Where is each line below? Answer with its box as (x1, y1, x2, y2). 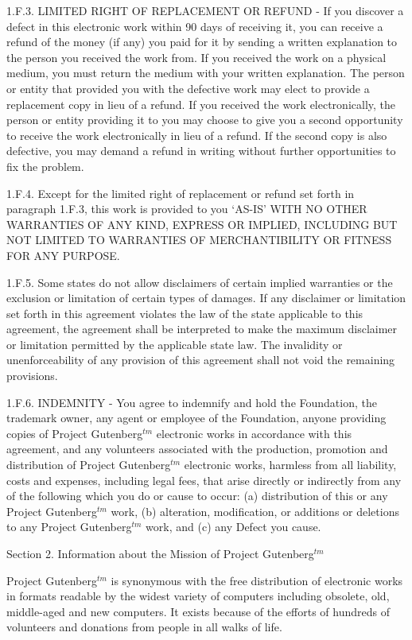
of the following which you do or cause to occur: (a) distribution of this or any (6, 487, 388, 504)
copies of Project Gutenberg (6, 425, 143, 441)
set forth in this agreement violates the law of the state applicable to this (6, 304, 363, 321)
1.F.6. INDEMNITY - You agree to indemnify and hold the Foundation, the (6, 394, 377, 410)
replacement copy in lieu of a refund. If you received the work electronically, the (6, 95, 396, 112)
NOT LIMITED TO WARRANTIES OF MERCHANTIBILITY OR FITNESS (6, 231, 392, 248)
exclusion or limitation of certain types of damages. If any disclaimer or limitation (6, 289, 406, 306)
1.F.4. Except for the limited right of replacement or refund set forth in (6, 184, 355, 201)
